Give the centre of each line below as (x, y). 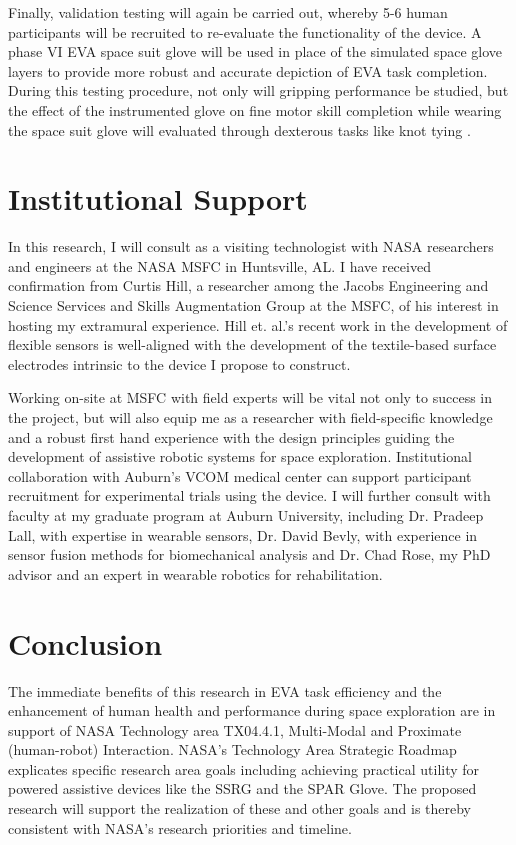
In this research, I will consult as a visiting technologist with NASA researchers (251, 246)
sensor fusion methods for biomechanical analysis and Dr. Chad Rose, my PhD (249, 554)
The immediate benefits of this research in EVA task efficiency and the (225, 690)
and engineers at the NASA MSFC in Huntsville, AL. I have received (219, 265)
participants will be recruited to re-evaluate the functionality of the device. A (245, 31)
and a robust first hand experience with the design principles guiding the (231, 436)
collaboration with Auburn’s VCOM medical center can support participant (240, 475)
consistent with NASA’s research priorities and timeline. (180, 827)
